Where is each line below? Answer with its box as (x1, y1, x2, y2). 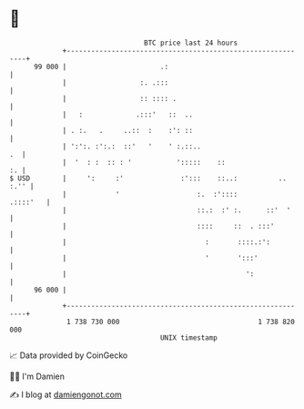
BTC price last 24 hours (144, 38, 238, 47)
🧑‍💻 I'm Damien (9, 371, 66, 382)
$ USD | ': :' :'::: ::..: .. (9, 173, 287, 183)
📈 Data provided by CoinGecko (9, 350, 128, 361)
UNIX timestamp (159, 332, 218, 343)
